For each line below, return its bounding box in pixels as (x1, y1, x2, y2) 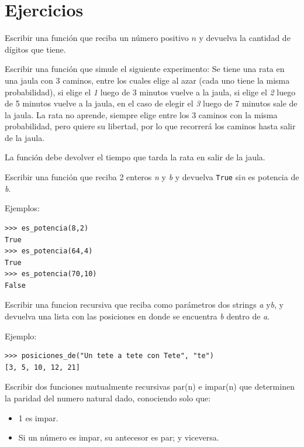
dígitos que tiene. (5, 43, 66, 55)
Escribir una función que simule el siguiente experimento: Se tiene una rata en (5, 63, 285, 75)
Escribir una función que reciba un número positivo (5, 32, 189, 44)
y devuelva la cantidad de (199, 32, 291, 44)
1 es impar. (18, 411, 58, 424)
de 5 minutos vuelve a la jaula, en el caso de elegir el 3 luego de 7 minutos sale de (5, 97, 298, 109)
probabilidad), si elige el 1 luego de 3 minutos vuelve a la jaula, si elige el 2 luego (5, 85, 296, 98)
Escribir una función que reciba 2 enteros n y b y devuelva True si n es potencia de (5, 171, 299, 183)
